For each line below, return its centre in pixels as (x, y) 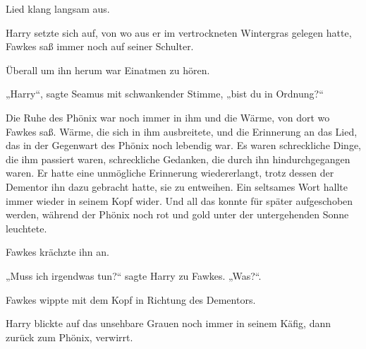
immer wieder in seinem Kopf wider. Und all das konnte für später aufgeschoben (179, 200)
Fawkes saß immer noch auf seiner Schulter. (100, 46)
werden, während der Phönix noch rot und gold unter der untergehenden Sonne (177, 214)
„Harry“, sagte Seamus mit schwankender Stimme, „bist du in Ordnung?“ (165, 94)
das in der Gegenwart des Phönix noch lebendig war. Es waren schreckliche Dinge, (183, 145)
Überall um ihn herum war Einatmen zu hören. (108, 70)
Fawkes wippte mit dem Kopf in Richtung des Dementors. (131, 299)
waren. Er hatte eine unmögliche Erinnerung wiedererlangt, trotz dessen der (170, 173)
